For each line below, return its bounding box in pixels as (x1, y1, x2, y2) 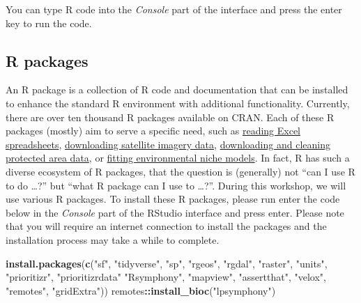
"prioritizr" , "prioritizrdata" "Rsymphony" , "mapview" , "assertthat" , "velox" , (6, 270, 326, 284)
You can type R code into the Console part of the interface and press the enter (6, 2, 342, 16)
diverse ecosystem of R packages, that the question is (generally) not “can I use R (6, 164, 355, 178)
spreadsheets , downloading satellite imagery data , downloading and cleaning (6, 137, 330, 151)
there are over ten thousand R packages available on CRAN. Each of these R (6, 109, 335, 124)
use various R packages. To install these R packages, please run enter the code (6, 192, 340, 206)
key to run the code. (6, 15, 92, 30)
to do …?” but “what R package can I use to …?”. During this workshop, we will (6, 178, 346, 192)
